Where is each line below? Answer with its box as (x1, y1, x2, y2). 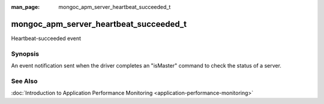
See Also (11, 77, 38, 85)
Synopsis (11, 50, 39, 58)
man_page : (11, 4, 40, 10)
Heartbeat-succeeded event (11, 35, 81, 42)
